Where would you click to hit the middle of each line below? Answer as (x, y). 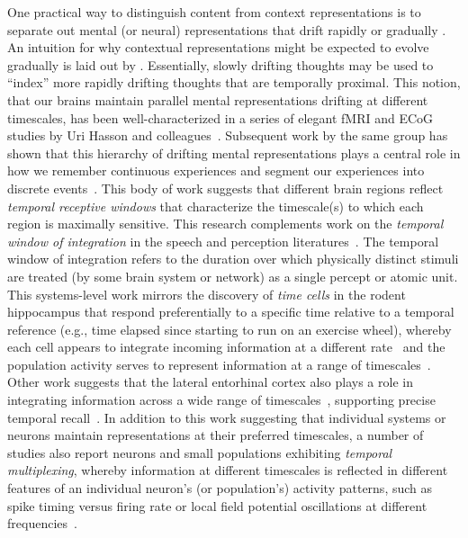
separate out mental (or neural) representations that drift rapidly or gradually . (227, 29)
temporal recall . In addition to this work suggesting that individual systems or (227, 417)
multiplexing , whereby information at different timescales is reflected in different (228, 470)
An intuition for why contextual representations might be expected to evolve (218, 47)
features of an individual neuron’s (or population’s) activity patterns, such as (220, 488)
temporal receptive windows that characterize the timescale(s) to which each (216, 206)
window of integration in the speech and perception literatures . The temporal (223, 241)
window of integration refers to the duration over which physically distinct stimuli (233, 259)
